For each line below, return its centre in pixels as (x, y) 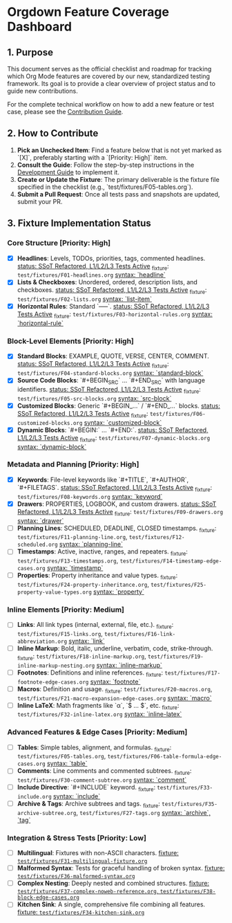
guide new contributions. (42, 91)
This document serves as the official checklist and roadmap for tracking (109, 69)
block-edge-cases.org (48, 898)
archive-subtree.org (47, 813)
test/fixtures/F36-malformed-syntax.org (76, 877)
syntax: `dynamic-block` (52, 446)
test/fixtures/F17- (193, 673)
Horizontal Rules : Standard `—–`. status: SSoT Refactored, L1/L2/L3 (113, 307)
